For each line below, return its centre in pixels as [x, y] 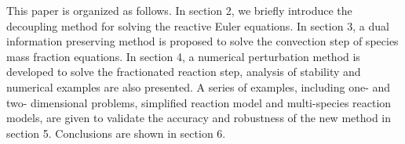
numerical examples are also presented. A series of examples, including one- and [199, 86]
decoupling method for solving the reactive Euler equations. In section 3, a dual [198, 25]
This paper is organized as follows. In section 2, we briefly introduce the [179, 10]
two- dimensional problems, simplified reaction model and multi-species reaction [199, 102]
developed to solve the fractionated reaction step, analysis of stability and [184, 72]
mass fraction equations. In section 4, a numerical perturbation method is [183, 56]
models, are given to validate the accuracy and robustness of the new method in [199, 118]
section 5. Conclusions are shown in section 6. [116, 133]
